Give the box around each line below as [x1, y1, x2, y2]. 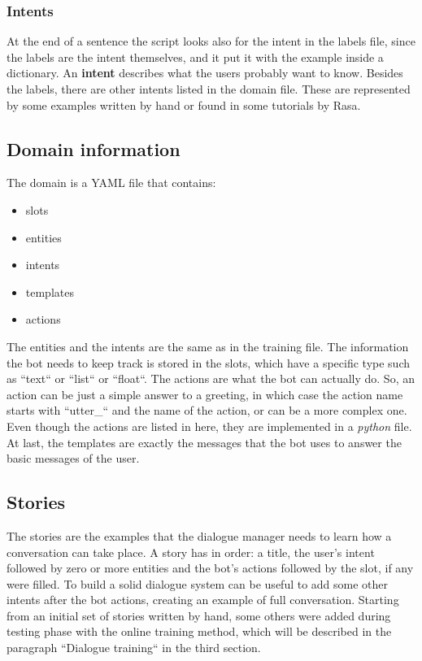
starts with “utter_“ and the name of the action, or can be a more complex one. [7, 402, 407, 419]
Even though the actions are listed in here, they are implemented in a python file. [7, 417, 412, 434]
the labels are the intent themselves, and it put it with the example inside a [7, 48, 384, 65]
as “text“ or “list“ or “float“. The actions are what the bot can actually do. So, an [7, 370, 415, 387]
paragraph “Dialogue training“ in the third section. [7, 639, 261, 656]
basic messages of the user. [7, 450, 140, 467]
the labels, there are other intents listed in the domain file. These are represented [7, 80, 411, 97]
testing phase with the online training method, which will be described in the [7, 623, 392, 640]
